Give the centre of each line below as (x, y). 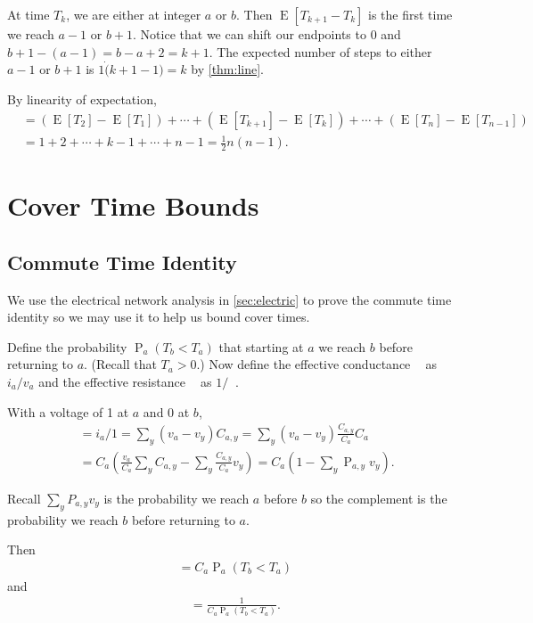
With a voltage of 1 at (68, 411)
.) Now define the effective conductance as (316, 364)
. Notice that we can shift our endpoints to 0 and (267, 34)
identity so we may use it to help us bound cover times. (159, 317)
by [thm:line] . (227, 69)
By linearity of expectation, (82, 99)
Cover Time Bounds (133, 205)
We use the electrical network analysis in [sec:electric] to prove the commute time (230, 299)
